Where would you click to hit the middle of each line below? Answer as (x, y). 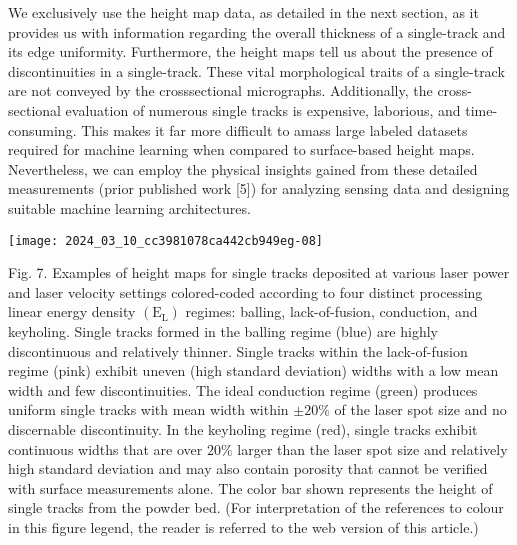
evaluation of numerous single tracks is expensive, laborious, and (263, 109)
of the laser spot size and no (420, 409)
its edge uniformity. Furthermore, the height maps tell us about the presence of (250, 51)
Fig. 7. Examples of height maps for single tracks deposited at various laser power (259, 272)
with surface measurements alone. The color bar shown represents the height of (250, 487)
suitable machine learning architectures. (129, 207)
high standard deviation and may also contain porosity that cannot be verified (248, 468)
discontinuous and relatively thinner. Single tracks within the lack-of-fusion (238, 350)
